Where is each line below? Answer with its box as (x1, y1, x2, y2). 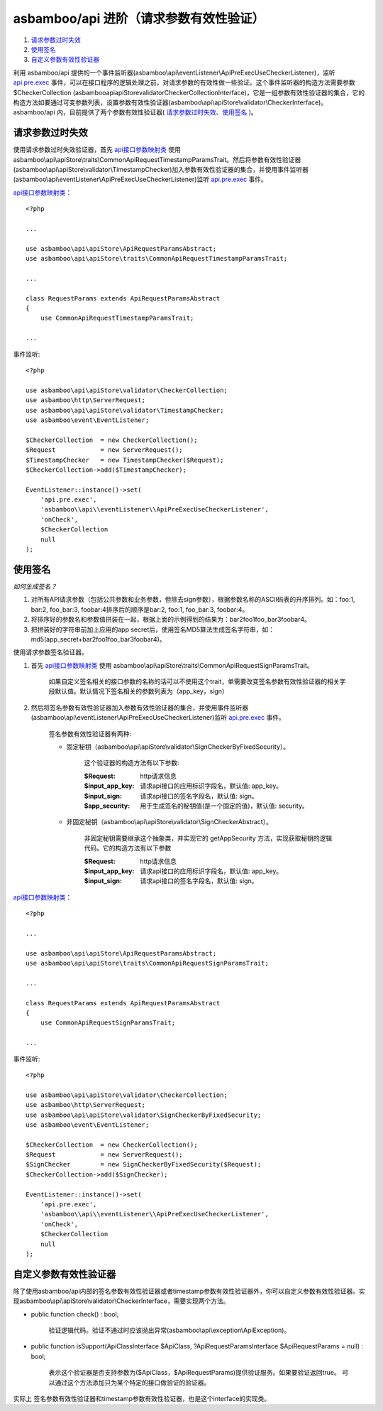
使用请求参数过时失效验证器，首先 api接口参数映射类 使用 (13, 146, 181, 154)
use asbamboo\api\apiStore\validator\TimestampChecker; (26, 406, 224, 414)
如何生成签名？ (13, 582, 57, 590)
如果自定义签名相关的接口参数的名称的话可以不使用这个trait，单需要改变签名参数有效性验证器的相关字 (48, 677, 346, 686)
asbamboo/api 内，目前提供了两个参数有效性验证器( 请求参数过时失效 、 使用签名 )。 (13, 108, 258, 117)
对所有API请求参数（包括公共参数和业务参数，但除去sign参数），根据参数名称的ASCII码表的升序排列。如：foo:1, (30, 595, 355, 604)
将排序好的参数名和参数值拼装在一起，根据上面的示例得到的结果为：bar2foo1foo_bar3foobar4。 (30, 615, 311, 624)
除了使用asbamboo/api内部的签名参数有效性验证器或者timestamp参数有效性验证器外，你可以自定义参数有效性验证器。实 (13, 1287, 365, 1295)
